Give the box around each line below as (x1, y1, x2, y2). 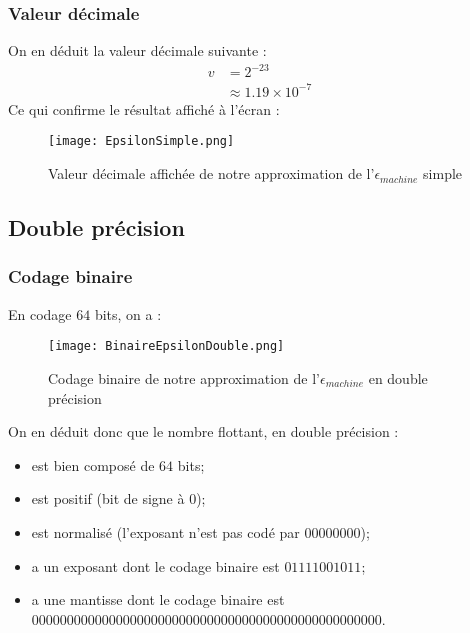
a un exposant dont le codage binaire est (31, 555, 280, 576)
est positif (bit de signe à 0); (31, 488, 206, 509)
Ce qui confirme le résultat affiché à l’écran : (8, 98, 280, 119)
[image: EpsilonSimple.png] (48, 134, 235, 149)
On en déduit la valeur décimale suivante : (8, 40, 267, 61)
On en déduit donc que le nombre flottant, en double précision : (8, 421, 399, 442)
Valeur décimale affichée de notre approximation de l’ (48, 163, 375, 184)
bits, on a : (94, 303, 162, 324)
